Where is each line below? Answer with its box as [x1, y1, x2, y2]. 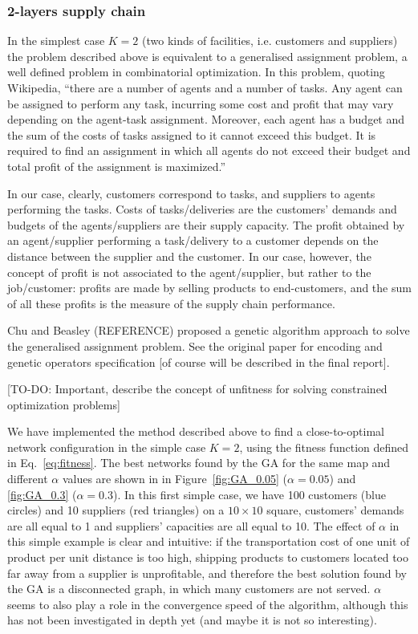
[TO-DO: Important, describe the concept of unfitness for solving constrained [7, 380, 388, 397]
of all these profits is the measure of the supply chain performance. [7, 295, 335, 311]
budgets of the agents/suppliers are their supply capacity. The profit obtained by [7, 216, 405, 233]
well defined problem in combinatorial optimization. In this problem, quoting [7, 63, 385, 80]
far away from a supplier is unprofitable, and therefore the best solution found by [7, 564, 407, 581]
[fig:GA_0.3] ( [7, 486, 77, 502]
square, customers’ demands [266, 502, 404, 518]
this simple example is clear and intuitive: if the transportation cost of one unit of [7, 533, 410, 550]
